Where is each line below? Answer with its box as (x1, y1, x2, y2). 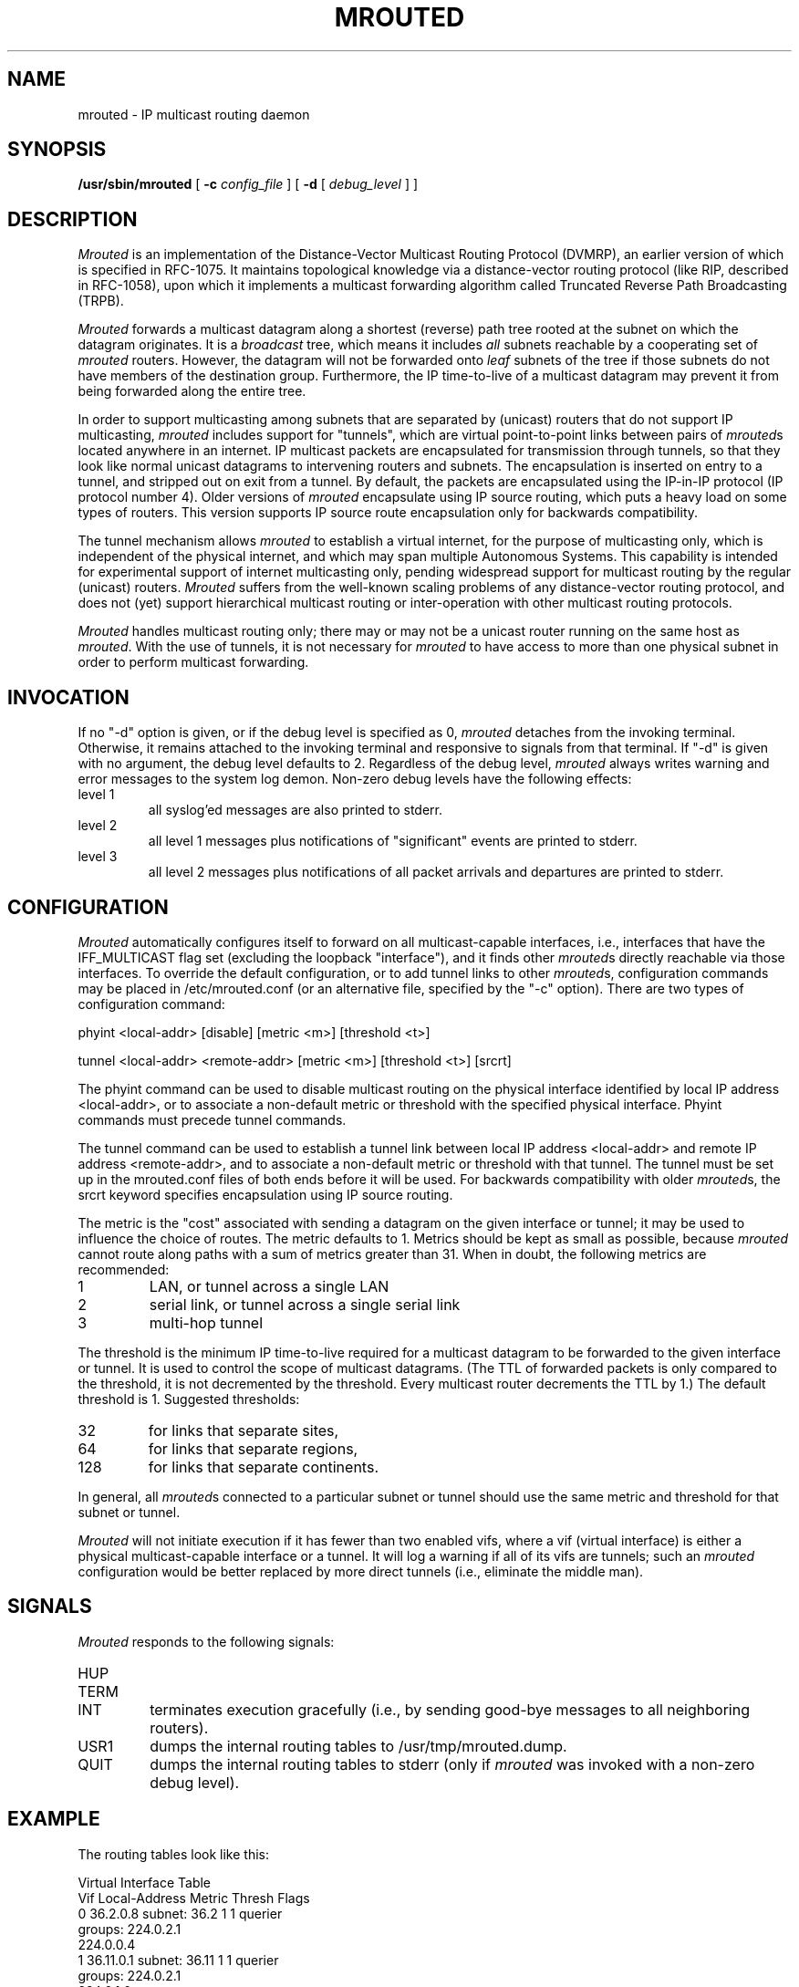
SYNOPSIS (7, 138, 107, 161)
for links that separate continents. (148, 1457, 379, 1476)
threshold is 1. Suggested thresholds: (78, 1390, 300, 1407)
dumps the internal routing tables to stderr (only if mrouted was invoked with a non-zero (150, 1754, 755, 1774)
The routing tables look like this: (78, 1846, 269, 1862)
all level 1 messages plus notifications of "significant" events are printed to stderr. (148, 833, 638, 849)
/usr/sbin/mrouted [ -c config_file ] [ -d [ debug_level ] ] (78, 176, 419, 192)
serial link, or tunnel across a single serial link (149, 1295, 461, 1314)
